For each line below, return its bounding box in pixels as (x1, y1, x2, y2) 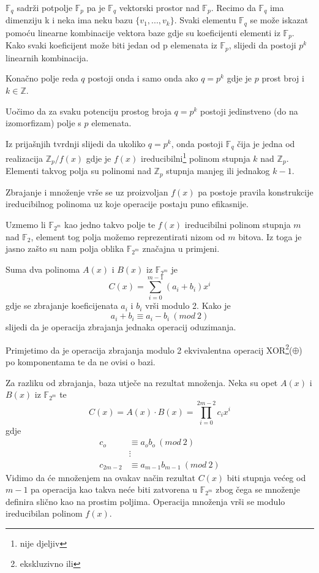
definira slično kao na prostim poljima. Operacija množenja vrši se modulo (6, 495, 285, 507)
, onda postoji (171, 137, 223, 150)
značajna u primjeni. (142, 242, 220, 255)
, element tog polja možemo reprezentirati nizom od (31, 230, 225, 243)
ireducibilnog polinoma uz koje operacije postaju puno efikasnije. (6, 197, 249, 210)
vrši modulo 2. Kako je (144, 299, 231, 312)
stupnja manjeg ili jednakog (166, 164, 270, 177)
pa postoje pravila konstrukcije (198, 185, 313, 198)
